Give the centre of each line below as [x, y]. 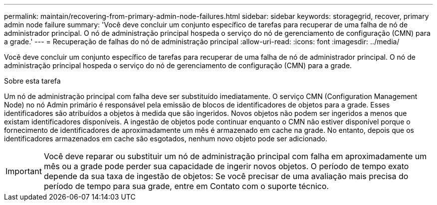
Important [24, 171]
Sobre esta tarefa [32, 81]
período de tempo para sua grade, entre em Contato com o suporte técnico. [186, 186]
